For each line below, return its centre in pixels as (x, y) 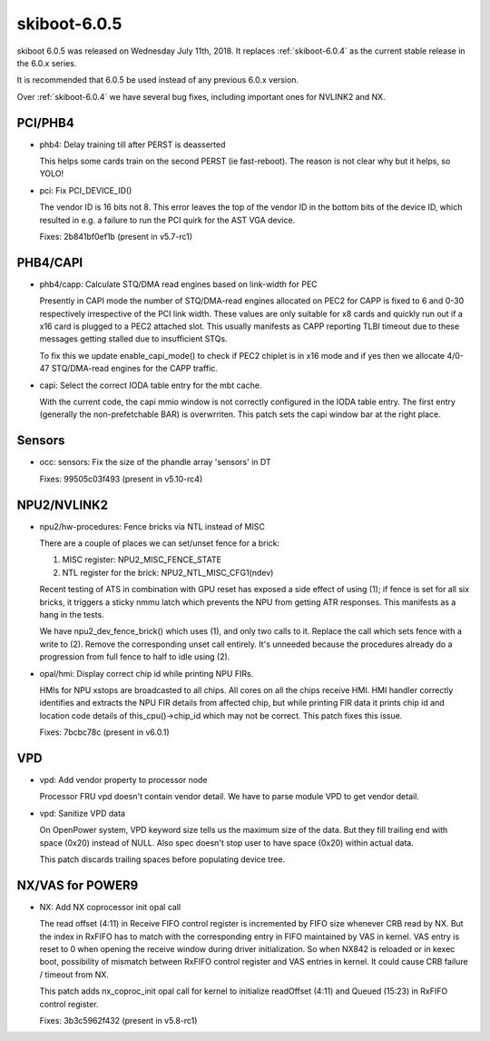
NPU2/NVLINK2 (63, 505)
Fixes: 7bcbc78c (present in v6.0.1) (104, 732)
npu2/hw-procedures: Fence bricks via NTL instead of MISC (152, 526)
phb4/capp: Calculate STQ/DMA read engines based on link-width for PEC (178, 284)
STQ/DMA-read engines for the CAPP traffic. (134, 369)
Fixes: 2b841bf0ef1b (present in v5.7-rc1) (116, 236)
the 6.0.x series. (47, 63)
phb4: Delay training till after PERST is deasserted (132, 144)
